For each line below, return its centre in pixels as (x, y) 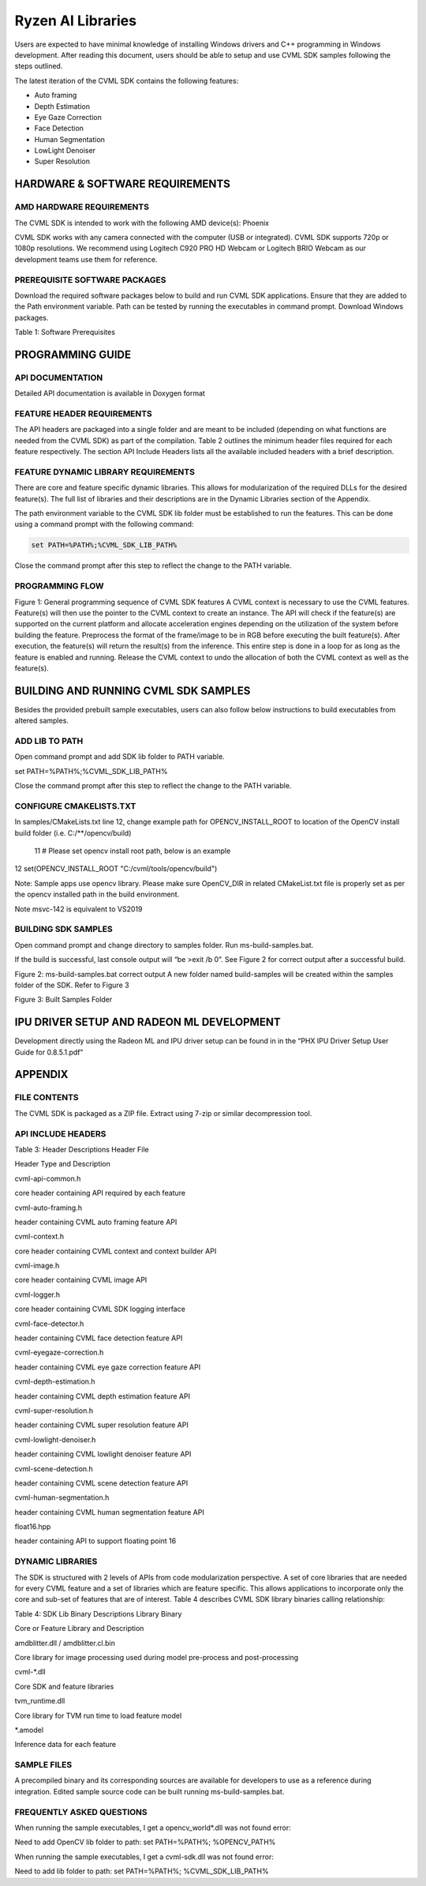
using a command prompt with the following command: (104, 524)
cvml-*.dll (30, 1672)
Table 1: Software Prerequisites (65, 332)
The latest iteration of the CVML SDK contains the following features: (127, 81)
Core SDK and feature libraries (64, 1686)
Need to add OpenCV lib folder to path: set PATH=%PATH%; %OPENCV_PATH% (145, 1842)
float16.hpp (33, 1527)
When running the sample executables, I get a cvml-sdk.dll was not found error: (144, 1857)
